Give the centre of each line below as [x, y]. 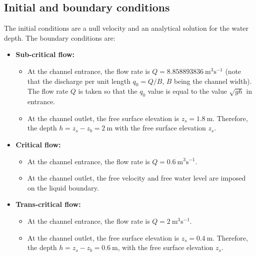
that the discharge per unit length [79, 81]
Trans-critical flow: [48, 204]
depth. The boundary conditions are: [60, 37]
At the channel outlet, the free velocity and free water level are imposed [137, 178]
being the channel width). [213, 81]
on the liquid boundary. [63, 187]
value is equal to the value [187, 91]
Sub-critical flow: [45, 54]
